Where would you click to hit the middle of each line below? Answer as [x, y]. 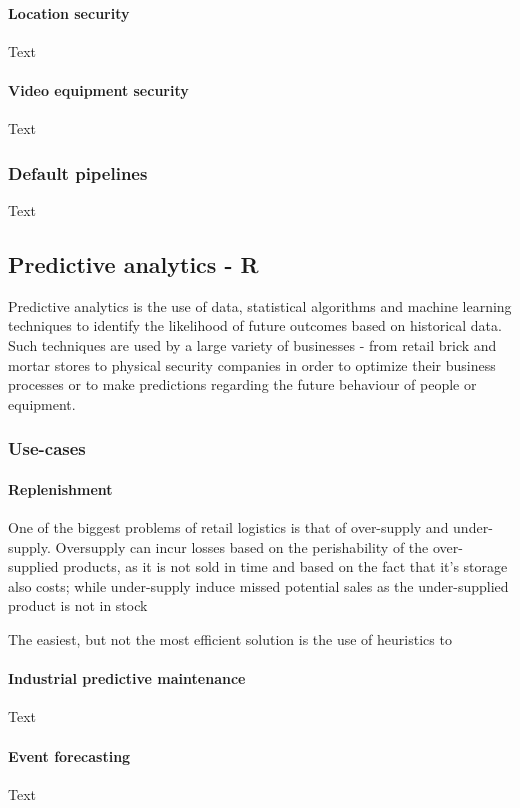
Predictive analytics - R [133, 263]
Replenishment [60, 488]
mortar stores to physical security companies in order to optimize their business [252, 364]
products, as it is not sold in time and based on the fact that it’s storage [285, 566]
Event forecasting [69, 755]
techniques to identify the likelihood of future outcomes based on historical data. [255, 325]
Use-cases [47, 448]
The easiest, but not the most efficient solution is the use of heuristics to [230, 638]
